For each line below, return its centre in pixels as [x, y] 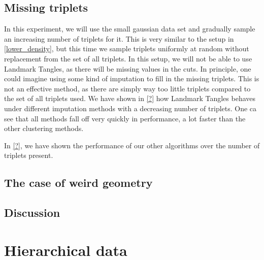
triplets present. [29, 155]
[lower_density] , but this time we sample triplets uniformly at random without [127, 48]
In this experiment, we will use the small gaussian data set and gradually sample [130, 29]
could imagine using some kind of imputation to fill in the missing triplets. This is [132, 78]
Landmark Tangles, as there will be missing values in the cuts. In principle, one [128, 68]
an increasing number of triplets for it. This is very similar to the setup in [119, 38]
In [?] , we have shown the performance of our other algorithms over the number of [132, 145]
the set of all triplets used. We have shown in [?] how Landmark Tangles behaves [130, 98]
